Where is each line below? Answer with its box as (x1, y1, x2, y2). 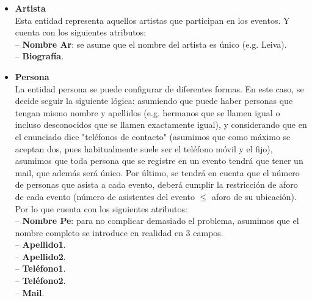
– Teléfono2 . (15, 274, 66, 287)
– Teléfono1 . (15, 262, 66, 275)
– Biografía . (15, 50, 64, 62)
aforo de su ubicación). (211, 190, 297, 203)
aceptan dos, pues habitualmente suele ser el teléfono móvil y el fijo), (15, 142, 273, 155)
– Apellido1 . (15, 238, 66, 251)
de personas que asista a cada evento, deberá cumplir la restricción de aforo (15, 178, 298, 191)
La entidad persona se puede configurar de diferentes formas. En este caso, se (15, 82, 304, 95)
